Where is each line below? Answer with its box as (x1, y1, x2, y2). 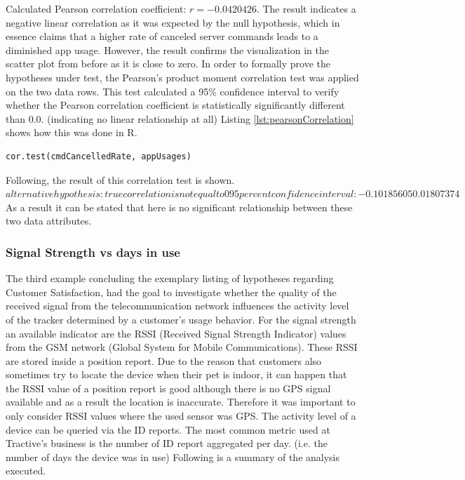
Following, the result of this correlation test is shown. (6, 172, 235, 187)
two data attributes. (6, 213, 92, 228)
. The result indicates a (256, 1, 356, 15)
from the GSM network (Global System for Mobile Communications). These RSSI (6, 340, 358, 354)
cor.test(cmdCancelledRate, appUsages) (6, 151, 191, 161)
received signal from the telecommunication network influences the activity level (6, 298, 349, 313)
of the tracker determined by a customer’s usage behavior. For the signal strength (6, 312, 356, 326)
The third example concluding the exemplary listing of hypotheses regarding (6, 271, 334, 286)
